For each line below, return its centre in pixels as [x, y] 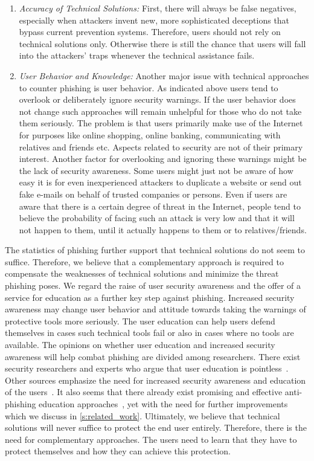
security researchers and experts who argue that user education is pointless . [147, 368]
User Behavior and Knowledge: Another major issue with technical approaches [164, 75]
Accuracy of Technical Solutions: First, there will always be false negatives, [158, 8]
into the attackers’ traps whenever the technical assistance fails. [137, 55]
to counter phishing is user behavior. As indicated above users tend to [149, 87]
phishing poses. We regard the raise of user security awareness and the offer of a [153, 285]
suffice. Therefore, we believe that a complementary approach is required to [144, 261]
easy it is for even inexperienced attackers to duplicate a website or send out [160, 182]
